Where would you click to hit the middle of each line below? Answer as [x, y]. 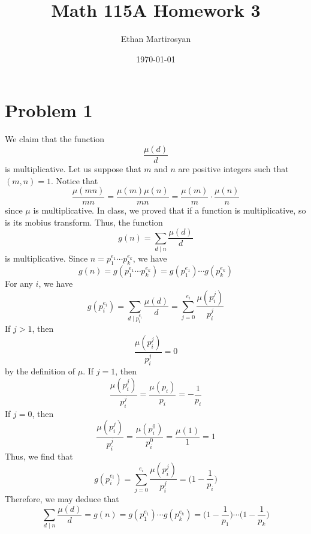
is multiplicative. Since [46, 258]
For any [19, 283]
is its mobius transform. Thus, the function [84, 222]
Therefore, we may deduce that [62, 498]
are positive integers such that [233, 168]
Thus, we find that [39, 456]
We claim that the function [55, 139]
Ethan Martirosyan [156, 39]
